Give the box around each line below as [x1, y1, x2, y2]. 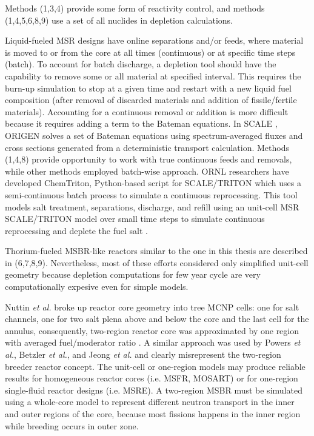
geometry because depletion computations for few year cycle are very [5, 268, 261, 281]
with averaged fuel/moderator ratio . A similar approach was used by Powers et [5, 336, 301, 349]
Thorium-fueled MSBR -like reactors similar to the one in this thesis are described [5, 244, 308, 257]
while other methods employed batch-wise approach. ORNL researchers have [5, 164, 289, 177]
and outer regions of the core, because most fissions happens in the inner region [5, 407, 301, 420]
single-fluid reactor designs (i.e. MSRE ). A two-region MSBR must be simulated [5, 383, 302, 396]
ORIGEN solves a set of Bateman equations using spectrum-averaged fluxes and [5, 129, 303, 141]
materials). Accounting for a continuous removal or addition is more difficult [5, 105, 289, 118]
